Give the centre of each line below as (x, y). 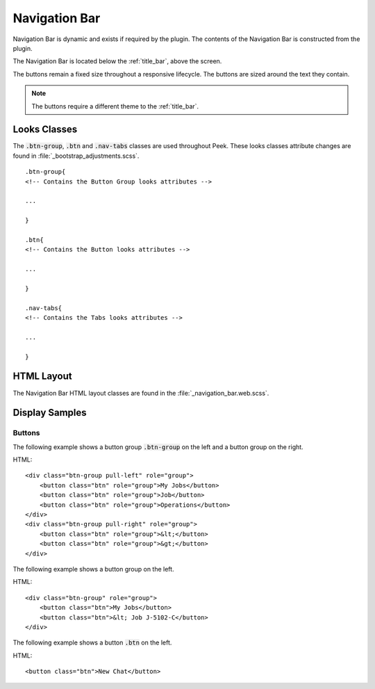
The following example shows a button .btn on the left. (92, 642)
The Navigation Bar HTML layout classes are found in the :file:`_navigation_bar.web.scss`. (141, 393)
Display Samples (50, 413)
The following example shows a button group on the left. (93, 569)
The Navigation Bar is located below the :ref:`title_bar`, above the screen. (117, 61)
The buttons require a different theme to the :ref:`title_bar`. (115, 106)
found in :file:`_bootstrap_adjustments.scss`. (76, 156)
